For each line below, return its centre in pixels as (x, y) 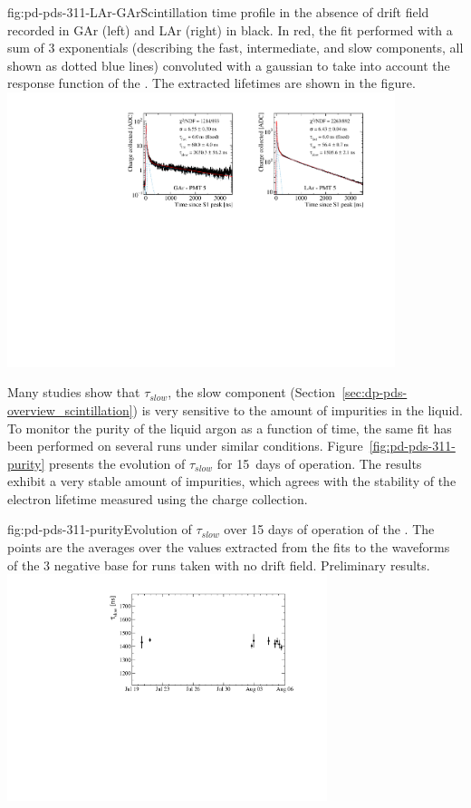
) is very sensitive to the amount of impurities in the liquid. (298, 409)
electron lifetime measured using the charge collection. (158, 498)
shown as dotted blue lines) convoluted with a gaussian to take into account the (229, 65)
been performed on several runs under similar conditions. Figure (185, 446)
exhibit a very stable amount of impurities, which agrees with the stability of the (232, 481)
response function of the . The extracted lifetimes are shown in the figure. (211, 83)
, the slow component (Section (252, 392)
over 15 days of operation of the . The (329, 529)
